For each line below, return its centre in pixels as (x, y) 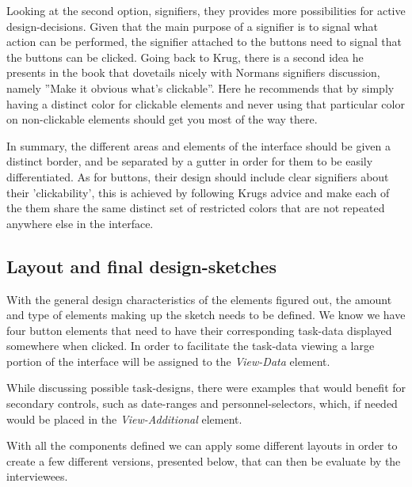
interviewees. (37, 476)
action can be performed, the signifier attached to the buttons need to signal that (204, 42)
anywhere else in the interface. (80, 223)
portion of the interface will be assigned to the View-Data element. (168, 361)
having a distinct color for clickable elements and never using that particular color (206, 103)
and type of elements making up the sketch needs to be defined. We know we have (206, 315)
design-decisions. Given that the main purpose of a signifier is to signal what (192, 26)
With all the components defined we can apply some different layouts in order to (202, 445)
